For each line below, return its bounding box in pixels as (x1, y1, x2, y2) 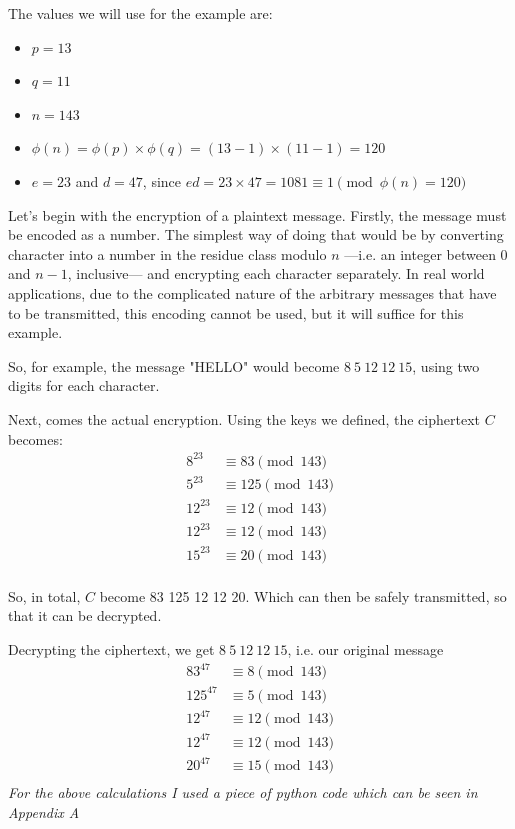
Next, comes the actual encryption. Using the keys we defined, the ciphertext (8, 408, 480, 429)
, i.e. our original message (287, 638, 444, 659)
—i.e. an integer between (344, 243, 496, 264)
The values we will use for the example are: (8, 3, 273, 23)
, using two (412, 355, 480, 376)
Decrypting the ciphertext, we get (8, 638, 215, 659)
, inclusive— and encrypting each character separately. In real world (67, 263, 485, 284)
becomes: (8, 428, 63, 449)
